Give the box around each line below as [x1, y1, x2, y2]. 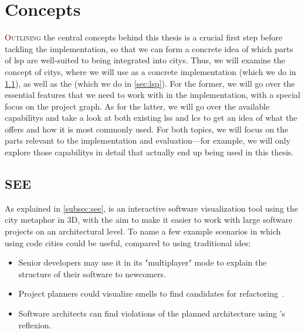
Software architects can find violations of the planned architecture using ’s [18, 307, 286, 320]
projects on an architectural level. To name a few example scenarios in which [5, 225, 281, 237]
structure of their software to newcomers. [18, 267, 167, 280]
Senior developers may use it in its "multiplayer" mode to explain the [18, 256, 267, 269]
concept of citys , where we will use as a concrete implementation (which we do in [5, 65, 296, 77]
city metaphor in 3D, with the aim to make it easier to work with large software [5, 213, 293, 226]
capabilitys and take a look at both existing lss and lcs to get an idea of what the [5, 111, 297, 124]
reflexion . [18, 318, 52, 331]
